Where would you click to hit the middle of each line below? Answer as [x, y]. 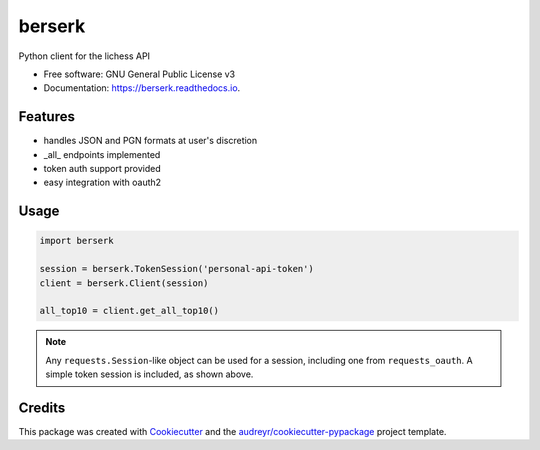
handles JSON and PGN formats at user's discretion [150, 141]
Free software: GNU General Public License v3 [139, 74]
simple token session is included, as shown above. [149, 374]
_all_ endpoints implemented [102, 154]
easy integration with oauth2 [102, 182]
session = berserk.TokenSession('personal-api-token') [176, 269]
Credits [42, 407]
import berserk [76, 241]
